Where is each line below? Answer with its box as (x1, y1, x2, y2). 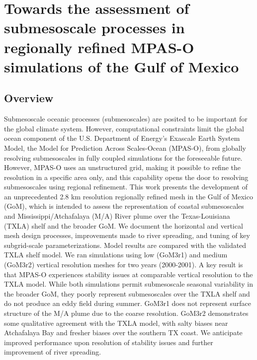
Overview (4, 90, 54, 106)
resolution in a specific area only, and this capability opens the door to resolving (4, 172, 249, 182)
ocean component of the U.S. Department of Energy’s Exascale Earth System (4, 133, 240, 143)
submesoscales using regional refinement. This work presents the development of (4, 181, 248, 192)
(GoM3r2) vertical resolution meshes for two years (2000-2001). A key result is (4, 259, 243, 270)
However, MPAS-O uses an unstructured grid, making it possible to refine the (4, 162, 241, 173)
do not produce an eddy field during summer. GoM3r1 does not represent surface (4, 298, 251, 308)
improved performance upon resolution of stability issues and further (4, 337, 213, 347)
